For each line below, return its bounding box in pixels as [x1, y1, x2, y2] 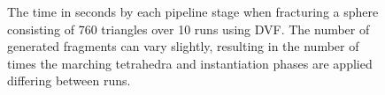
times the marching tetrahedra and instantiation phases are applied [7, 54, 373, 72]
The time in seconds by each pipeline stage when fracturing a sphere [7, 3, 379, 20]
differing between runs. [7, 71, 131, 90]
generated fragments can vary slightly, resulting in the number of [7, 37, 359, 55]
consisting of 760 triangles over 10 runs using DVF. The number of [7, 19, 370, 38]
